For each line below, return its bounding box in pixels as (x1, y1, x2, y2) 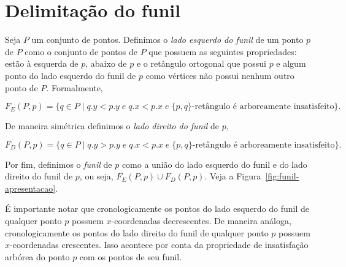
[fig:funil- (265, 170, 299, 182)
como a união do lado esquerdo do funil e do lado (121, 157, 307, 170)
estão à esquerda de (5, 57, 79, 70)
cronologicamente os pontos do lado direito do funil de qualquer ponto (5, 226, 269, 239)
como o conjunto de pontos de (25, 45, 137, 58)
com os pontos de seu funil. (79, 250, 182, 263)
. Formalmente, (46, 81, 103, 94)
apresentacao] (5, 181, 56, 194)
